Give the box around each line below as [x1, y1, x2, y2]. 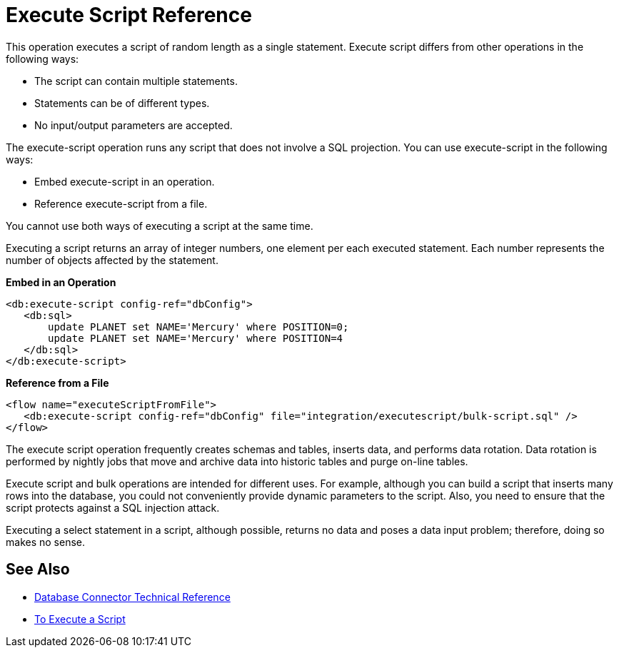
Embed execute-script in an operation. [34, 175, 215, 188]
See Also [6, 560, 70, 579]
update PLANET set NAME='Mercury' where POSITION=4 [48, 332, 343, 344]
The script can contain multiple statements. [34, 74, 238, 87]
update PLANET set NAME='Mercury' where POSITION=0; [48, 320, 349, 333]
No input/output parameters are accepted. [34, 118, 233, 131]
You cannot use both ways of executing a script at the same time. [6, 219, 313, 232]
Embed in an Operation [6, 275, 116, 288]
